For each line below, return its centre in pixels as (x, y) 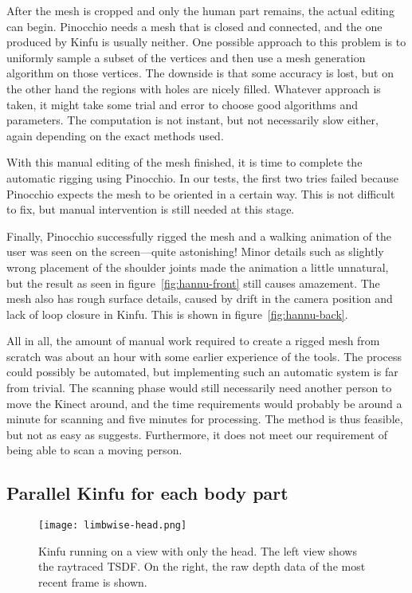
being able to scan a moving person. (94, 450)
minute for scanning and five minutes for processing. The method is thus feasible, (205, 419)
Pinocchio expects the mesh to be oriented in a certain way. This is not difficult (201, 193)
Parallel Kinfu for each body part (147, 493)
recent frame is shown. (93, 582)
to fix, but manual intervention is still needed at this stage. (151, 209)
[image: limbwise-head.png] (113, 526)
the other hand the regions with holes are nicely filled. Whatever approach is (194, 88)
